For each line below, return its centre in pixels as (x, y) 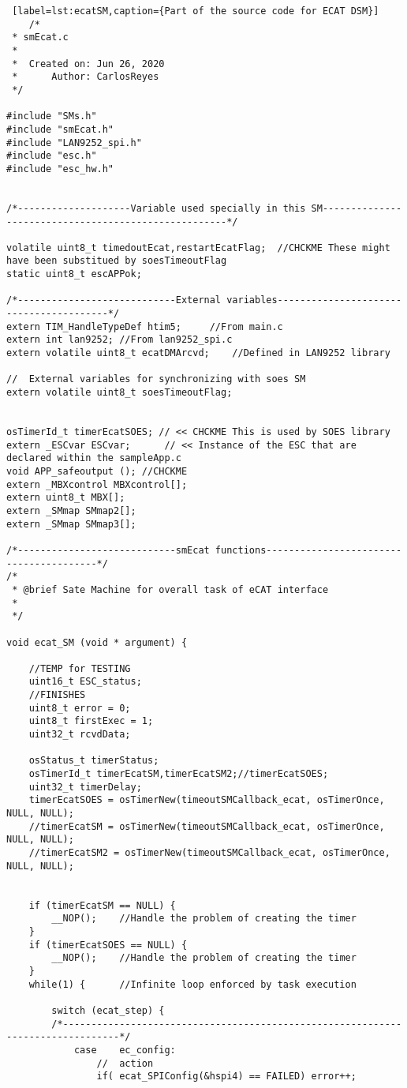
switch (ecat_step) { (108, 1010)
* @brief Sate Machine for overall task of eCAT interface (170, 589)
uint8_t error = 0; (80, 708)
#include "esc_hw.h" (60, 169)
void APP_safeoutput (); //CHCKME (97, 471)
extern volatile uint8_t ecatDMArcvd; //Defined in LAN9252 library (198, 353)
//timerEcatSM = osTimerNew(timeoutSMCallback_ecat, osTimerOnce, (207, 826)
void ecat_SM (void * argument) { (97, 642)
